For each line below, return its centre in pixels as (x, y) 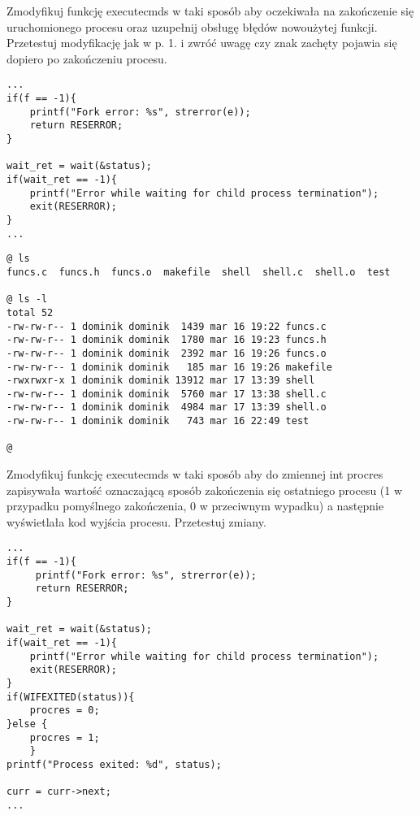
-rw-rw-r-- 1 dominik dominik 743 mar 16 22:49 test (158, 421)
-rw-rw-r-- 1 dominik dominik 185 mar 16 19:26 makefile (169, 367)
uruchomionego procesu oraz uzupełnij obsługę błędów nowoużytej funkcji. (192, 26)
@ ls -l (27, 299)
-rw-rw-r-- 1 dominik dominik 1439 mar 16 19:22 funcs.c (167, 326)
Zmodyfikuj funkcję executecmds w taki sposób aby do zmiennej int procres (195, 474)
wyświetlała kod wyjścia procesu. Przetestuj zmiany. (136, 521)
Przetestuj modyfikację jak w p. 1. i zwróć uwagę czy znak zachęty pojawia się (202, 43)
